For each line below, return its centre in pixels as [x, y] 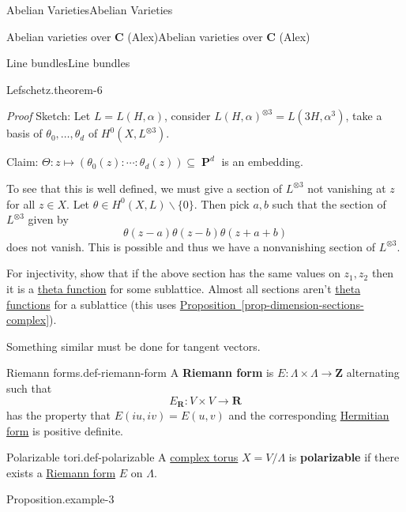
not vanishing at [347, 188]
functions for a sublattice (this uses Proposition [121, 304]
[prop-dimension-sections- [303, 304]
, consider [188, 116]
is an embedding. [262, 162]
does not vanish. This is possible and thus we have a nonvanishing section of [191, 246]
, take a [364, 116]
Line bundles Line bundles [68, 63]
